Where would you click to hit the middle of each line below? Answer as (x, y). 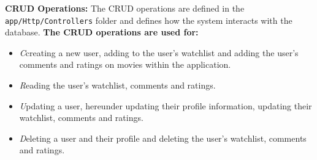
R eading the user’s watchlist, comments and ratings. (117, 85)
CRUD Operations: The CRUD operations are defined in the (125, 8)
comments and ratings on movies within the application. (125, 64)
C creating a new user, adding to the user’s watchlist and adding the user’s (159, 52)
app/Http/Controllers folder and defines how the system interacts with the (149, 20)
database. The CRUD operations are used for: (102, 32)
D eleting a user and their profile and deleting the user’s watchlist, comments (163, 138)
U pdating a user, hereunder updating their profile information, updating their (166, 105)
